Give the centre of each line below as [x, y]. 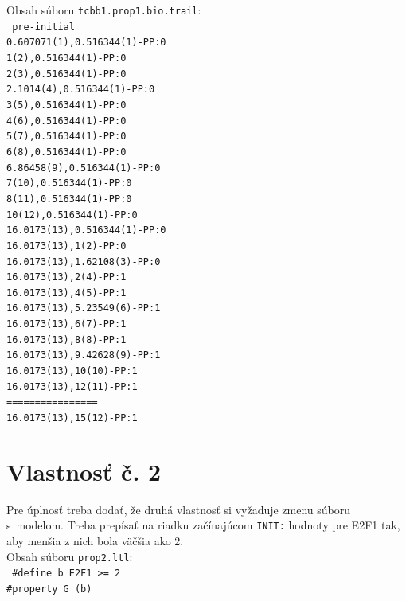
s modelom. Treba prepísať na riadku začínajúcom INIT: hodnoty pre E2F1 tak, [203, 525]
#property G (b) [49, 589]
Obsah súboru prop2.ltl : [70, 556]
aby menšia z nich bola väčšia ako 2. [95, 541]
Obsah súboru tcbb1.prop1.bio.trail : [104, 10]
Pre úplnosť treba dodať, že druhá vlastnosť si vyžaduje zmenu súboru [179, 509]
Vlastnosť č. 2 [84, 471]
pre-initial [43, 27]
